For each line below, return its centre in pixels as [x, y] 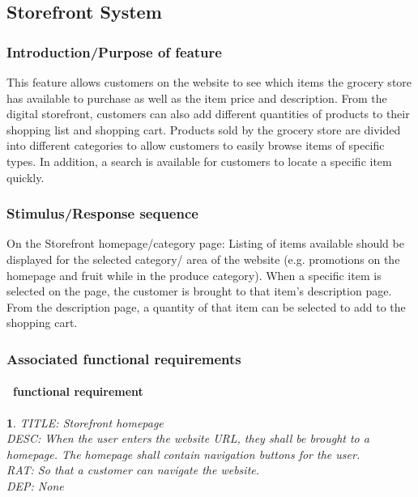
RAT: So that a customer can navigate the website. [133, 470]
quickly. [26, 177]
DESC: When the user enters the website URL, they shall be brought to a [188, 438]
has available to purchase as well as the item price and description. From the [197, 98]
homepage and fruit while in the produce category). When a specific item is [194, 275]
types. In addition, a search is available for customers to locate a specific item [199, 161]
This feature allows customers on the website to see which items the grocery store [209, 82]
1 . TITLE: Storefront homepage [85, 422]
